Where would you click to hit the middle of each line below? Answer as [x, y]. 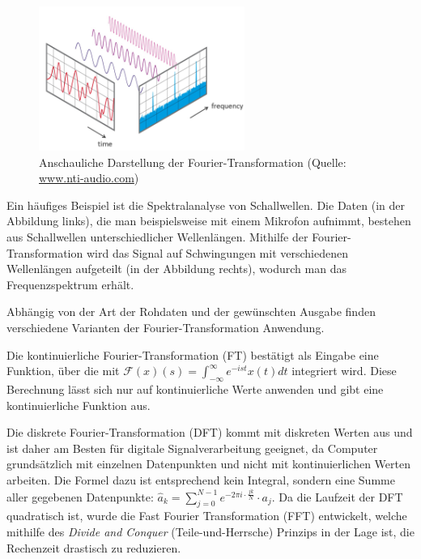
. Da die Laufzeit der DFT [337, 496]
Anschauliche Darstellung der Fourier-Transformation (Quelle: [193, 162]
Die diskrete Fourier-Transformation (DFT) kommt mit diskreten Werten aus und [210, 432]
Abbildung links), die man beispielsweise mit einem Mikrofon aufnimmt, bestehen [209, 221]
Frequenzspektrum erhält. [70, 284]
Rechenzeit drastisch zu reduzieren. [94, 547]
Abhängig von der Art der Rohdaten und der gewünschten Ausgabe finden [191, 312]
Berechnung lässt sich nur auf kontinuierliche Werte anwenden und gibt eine [195, 388]
